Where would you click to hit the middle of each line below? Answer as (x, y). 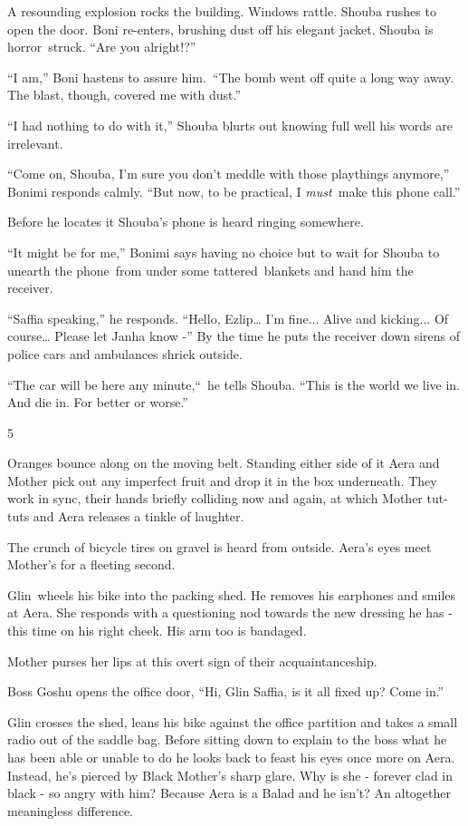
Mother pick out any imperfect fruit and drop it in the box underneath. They (222, 480)
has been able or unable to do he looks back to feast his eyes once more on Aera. (231, 757)
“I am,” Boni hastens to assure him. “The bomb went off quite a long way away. (231, 77)
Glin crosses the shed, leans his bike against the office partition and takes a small (233, 721)
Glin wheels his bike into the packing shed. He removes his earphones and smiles (232, 594)
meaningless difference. (71, 810)
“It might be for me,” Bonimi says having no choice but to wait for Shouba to (224, 252)
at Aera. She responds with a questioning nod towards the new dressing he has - (230, 612)
